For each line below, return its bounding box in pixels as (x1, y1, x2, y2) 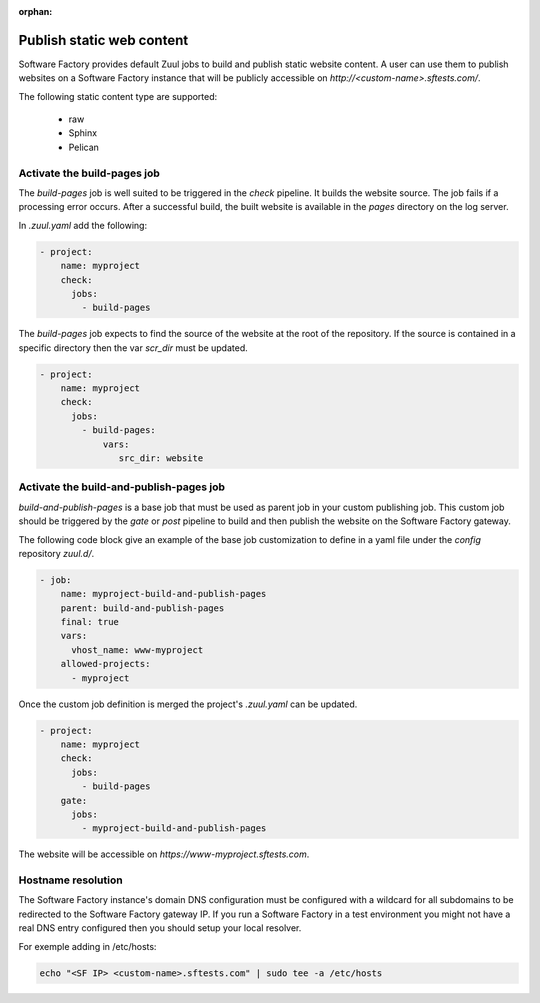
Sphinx (68, 127, 98, 139)
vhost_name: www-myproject (71, 644, 204, 655)
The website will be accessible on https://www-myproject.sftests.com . (18, 848, 310, 860)
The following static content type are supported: (18, 90, 218, 102)
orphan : (18, 6, 53, 17)
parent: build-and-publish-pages (60, 602, 225, 614)
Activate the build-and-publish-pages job (18, 480, 225, 494)
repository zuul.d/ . (18, 547, 95, 559)
